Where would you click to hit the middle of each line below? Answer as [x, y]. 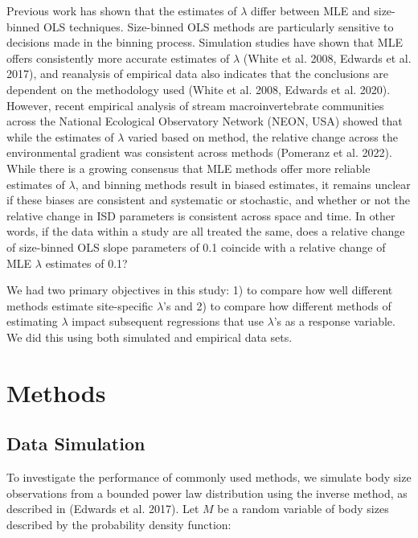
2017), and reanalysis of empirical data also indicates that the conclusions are [198, 74]
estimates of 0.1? [86, 263]
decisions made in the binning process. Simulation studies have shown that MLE [205, 42]
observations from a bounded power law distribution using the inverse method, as [207, 493]
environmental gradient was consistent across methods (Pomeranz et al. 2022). [199, 152]
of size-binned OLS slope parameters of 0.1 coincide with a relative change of [196, 246]
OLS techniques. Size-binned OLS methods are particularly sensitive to [218, 26]
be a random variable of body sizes [303, 509]
